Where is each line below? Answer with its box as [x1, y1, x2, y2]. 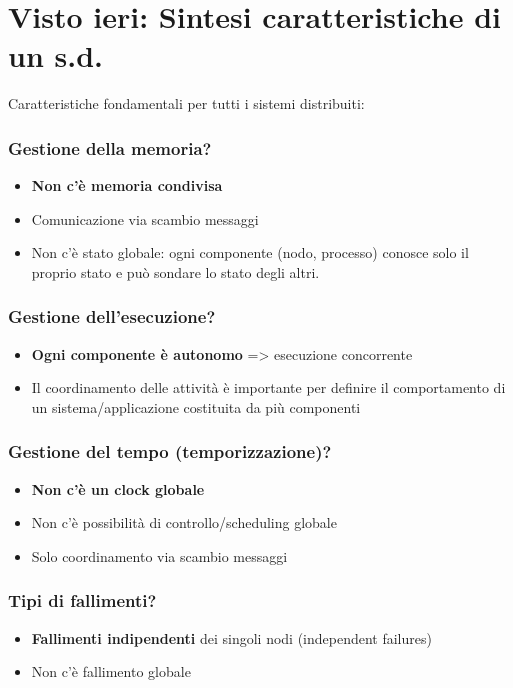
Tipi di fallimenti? [8, 588, 157, 613]
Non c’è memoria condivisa [31, 175, 223, 196]
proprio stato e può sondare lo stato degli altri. [31, 261, 320, 282]
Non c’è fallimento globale [31, 661, 191, 682]
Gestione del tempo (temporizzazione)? [8, 439, 332, 464]
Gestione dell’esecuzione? [8, 304, 216, 329]
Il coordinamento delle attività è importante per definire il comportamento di [31, 377, 506, 398]
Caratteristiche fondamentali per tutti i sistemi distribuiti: [8, 93, 365, 114]
